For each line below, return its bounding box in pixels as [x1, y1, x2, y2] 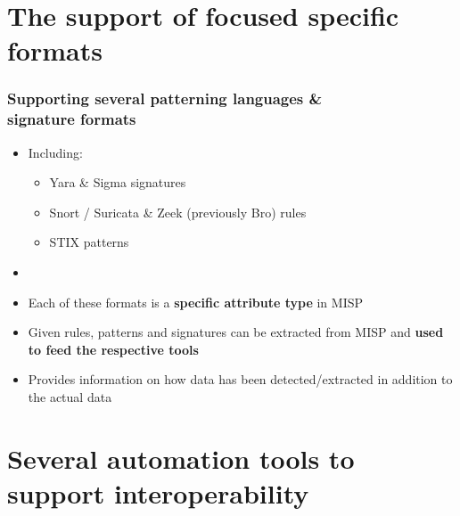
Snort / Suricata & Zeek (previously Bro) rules [49, 202, 307, 221]
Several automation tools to [7, 439, 355, 476]
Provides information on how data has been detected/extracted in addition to [28, 370, 453, 389]
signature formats [7, 108, 136, 130]
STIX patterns [49, 233, 129, 251]
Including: [28, 143, 83, 161]
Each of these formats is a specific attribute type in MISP [28, 292, 364, 311]
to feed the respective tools [28, 340, 199, 358]
